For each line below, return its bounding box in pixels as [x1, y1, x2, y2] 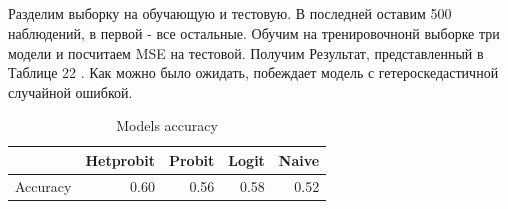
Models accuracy [116, 115, 218, 136]
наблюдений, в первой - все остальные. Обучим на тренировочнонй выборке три [8, 22, 500, 43]
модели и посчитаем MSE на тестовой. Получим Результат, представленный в [8, 42, 484, 63]
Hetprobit [85, 149, 155, 170]
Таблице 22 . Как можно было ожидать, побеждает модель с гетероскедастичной [8, 62, 499, 83]
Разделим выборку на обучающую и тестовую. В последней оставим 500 [8, 3, 452, 24]
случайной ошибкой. [8, 81, 133, 102]
